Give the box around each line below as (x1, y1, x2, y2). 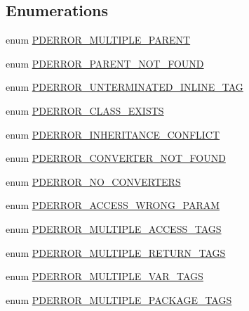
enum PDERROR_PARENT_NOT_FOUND (6, 56, 204, 70)
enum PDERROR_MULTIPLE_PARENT (6, 32, 191, 47)
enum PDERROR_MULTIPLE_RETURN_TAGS (6, 245, 226, 260)
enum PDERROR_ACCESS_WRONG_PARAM (6, 198, 220, 212)
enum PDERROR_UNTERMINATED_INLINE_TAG (6, 80, 243, 94)
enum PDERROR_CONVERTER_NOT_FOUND (6, 151, 226, 165)
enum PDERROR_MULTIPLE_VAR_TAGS (6, 269, 203, 284)
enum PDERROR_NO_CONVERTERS (6, 174, 181, 189)
